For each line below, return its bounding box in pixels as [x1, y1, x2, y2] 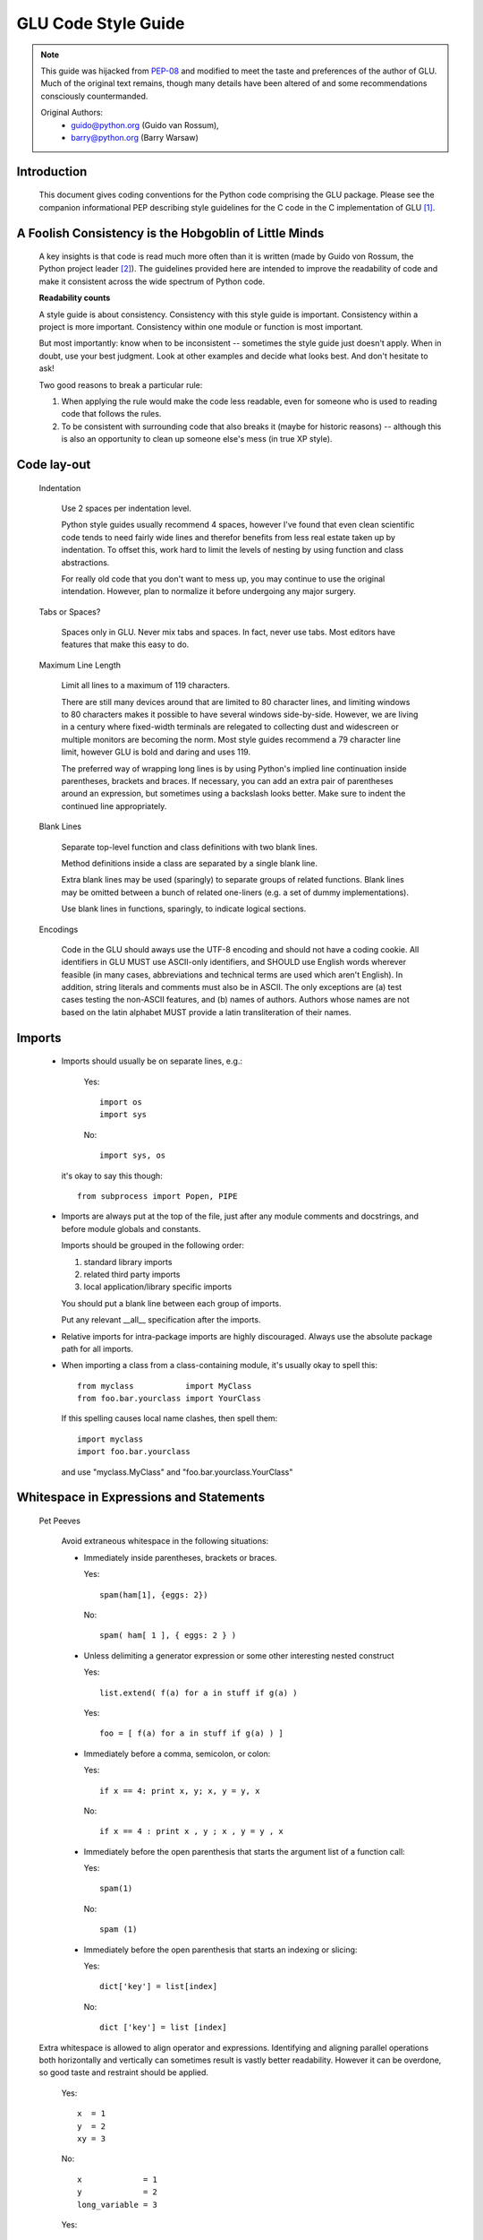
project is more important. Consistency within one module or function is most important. [38, 322, 364, 332]
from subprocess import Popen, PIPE [77, 1192, 238, 1201]
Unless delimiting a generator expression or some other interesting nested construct [83, 1650, 394, 1661]
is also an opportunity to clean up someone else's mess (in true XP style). [61, 434, 333, 444]
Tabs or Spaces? [38, 606, 101, 617]
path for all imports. [61, 1343, 134, 1354]
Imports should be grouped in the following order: [61, 1240, 245, 1251]
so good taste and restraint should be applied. [38, 2067, 209, 2078]
